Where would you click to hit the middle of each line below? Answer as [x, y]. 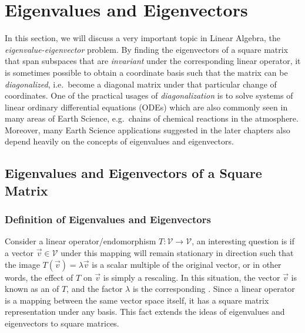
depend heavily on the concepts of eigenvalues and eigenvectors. [119, 141]
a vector [19, 253]
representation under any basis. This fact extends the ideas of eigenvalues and [145, 312]
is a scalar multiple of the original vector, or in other [187, 264]
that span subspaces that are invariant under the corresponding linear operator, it [153, 61]
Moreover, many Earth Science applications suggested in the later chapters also [148, 129]
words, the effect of [39, 277]
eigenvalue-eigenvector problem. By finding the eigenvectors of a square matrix [147, 49]
